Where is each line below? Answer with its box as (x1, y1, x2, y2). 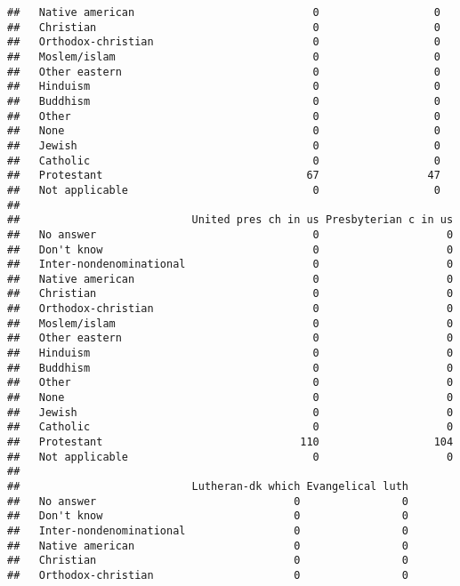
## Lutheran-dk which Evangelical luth (7, 480, 409, 493)
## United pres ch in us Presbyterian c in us (7, 213, 454, 227)
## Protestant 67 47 (7, 169, 440, 182)
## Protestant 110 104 (7, 436, 454, 449)
